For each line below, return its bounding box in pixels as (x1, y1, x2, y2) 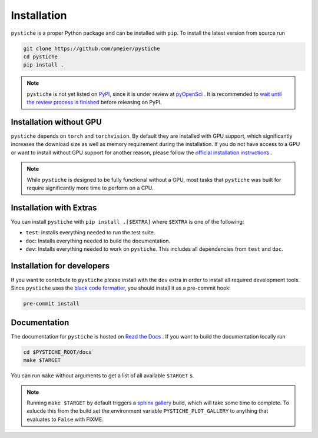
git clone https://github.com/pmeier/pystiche (23, 45, 160, 52)
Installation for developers (11, 261, 110, 271)
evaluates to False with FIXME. (26, 416, 104, 423)
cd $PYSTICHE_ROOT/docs (23, 349, 92, 356)
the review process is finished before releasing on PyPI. (26, 99, 162, 106)
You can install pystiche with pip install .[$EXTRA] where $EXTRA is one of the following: (11, 218, 244, 225)
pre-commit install (23, 300, 79, 307)
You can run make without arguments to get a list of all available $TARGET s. (11, 372, 194, 379)
